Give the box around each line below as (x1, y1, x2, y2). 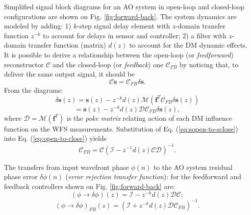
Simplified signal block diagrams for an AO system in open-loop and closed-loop (4, 1, 245, 11)
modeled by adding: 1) (4, 21, 72, 31)
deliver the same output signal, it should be (4, 69, 135, 79)
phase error (4, 171, 38, 182)
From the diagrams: (4, 85, 63, 95)
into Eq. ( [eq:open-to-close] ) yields (4, 133, 107, 143)
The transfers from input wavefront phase (4, 161, 129, 172)
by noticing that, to (179, 59, 239, 69)
